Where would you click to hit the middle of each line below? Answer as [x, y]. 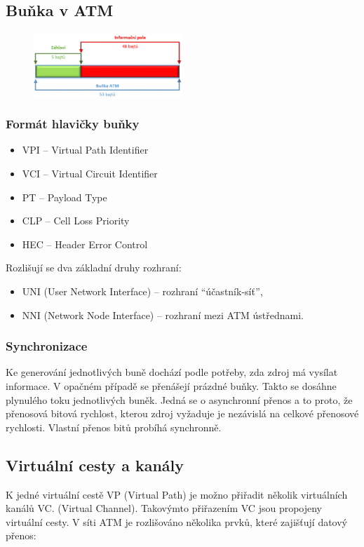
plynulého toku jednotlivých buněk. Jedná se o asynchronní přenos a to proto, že [179, 399]
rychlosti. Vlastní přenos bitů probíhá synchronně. [114, 427]
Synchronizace [47, 346]
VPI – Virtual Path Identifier [85, 150]
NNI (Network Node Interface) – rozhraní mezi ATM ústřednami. [163, 315]
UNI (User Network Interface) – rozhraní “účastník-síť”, [142, 291]
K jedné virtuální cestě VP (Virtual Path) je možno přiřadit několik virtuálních [177, 494]
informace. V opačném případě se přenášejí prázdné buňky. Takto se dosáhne [171, 386]
